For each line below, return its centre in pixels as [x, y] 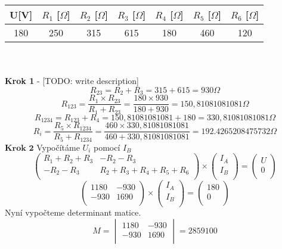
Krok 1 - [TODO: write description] [72, 81]
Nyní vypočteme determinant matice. [73, 212]
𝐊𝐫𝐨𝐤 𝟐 [19, 148]
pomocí [107, 147]
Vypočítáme [58, 147]
